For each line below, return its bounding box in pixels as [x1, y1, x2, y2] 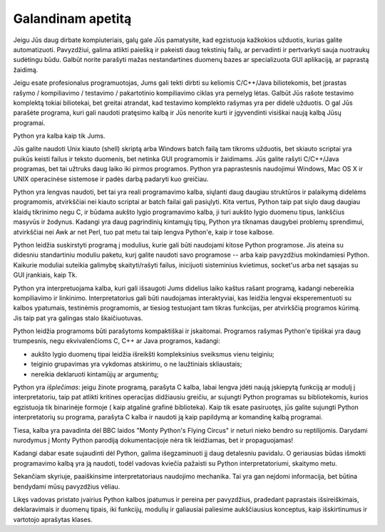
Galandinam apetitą [13, 11, 132, 26]
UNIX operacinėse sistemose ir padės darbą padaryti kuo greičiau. [13, 175, 209, 183]
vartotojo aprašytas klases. [13, 515, 93, 523]
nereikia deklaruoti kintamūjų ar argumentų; [31, 369, 160, 378]
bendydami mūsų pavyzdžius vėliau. [13, 482, 120, 491]
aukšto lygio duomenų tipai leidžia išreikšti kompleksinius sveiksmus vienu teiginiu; [31, 349, 274, 358]
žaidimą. [13, 65, 38, 74]
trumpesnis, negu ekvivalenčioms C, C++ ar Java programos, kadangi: [13, 337, 220, 345]
